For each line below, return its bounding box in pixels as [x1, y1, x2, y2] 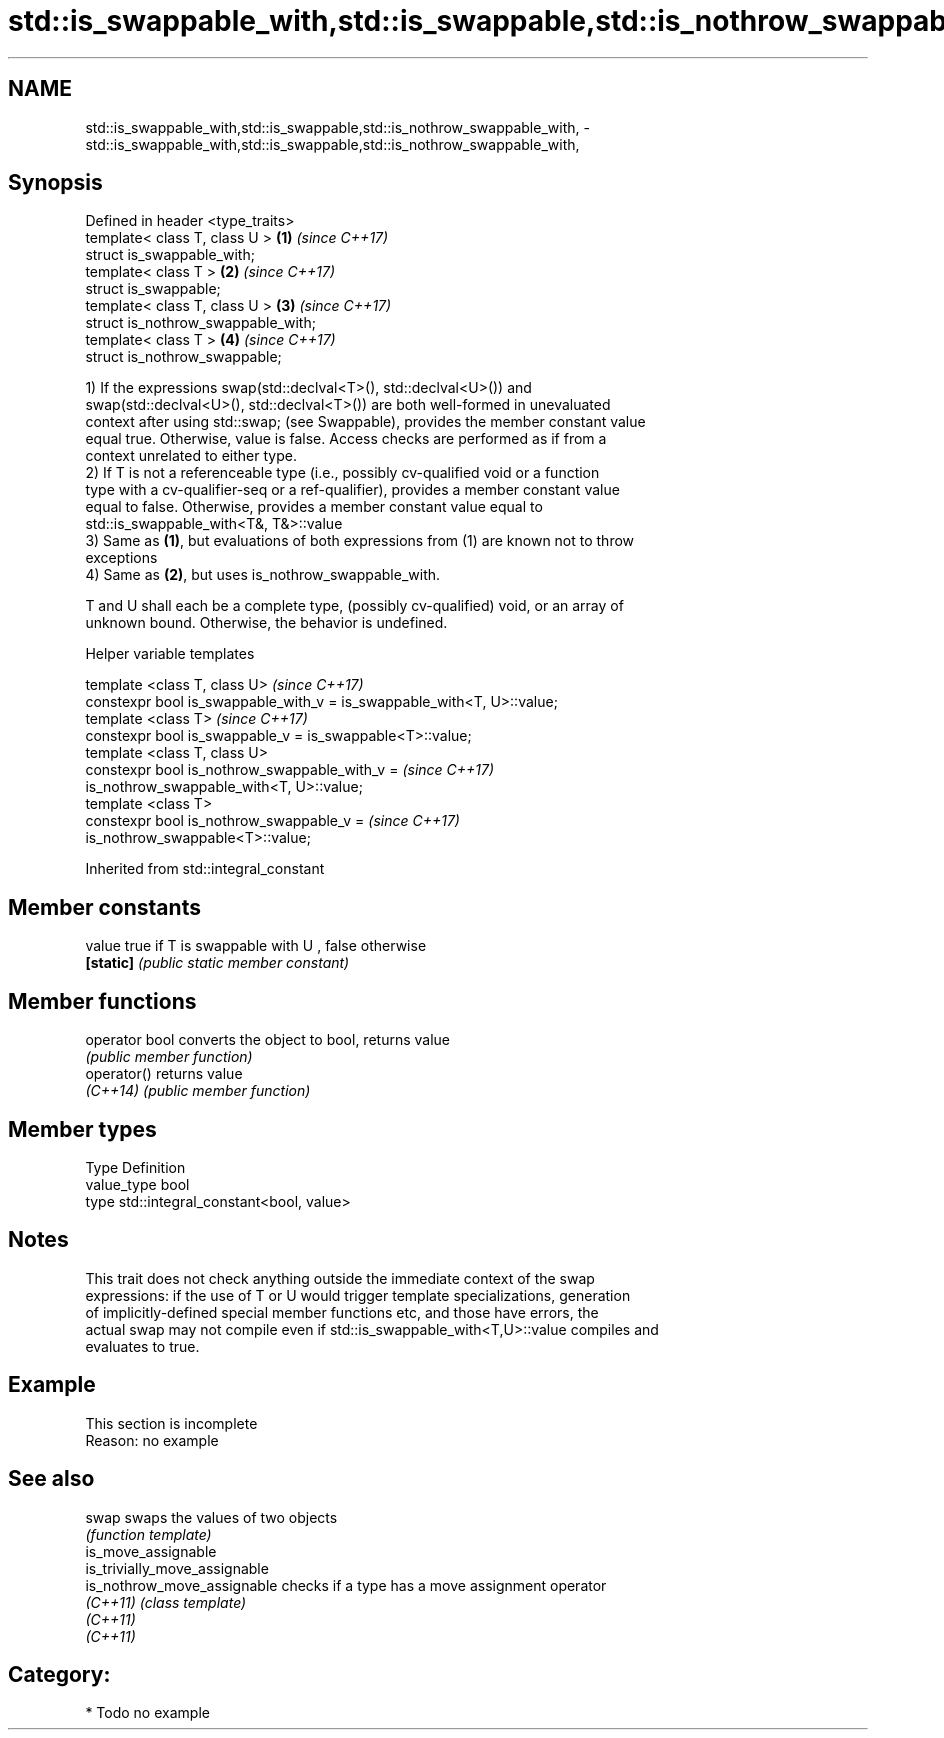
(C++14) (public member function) [85, 1082, 311, 1100]
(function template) [85, 1525, 212, 1543]
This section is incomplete [85, 1414, 258, 1432]
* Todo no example [85, 1704, 210, 1722]
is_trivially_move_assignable [85, 1559, 269, 1577]
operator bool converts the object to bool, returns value [85, 1031, 450, 1049]
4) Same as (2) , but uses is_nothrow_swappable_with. [85, 566, 441, 584]
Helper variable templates [85, 645, 255, 663]
